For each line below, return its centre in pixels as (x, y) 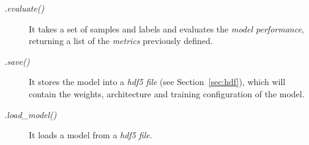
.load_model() (31, 114)
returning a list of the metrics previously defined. (121, 41)
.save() (17, 61)
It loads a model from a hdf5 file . (91, 135)
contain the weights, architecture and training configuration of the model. (167, 93)
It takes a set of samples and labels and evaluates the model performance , (166, 28)
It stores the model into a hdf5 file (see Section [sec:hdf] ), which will (157, 82)
